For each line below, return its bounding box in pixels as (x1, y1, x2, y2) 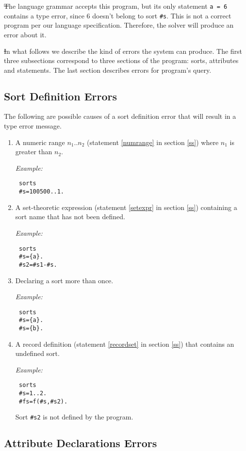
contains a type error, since (4, 10, 84, 20)
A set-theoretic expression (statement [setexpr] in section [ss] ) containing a (15, 202, 237, 212)
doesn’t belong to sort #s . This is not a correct (92, 10, 231, 20)
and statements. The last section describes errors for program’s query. (4, 64, 212, 75)
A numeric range (15, 137, 65, 147)
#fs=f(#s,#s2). (18, 398, 68, 405)
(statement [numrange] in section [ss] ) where (87, 137, 219, 147)
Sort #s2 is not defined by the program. (15, 412, 133, 422)
